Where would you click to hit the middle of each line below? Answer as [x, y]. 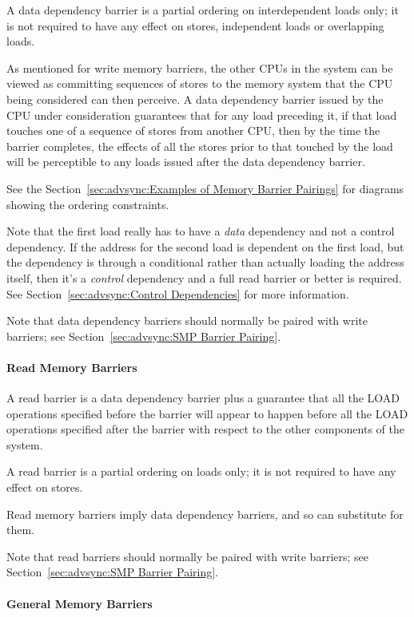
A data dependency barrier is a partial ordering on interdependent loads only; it [203, 10]
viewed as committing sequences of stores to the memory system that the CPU [200, 83]
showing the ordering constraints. [88, 204]
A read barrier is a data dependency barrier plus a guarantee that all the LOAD [203, 398]
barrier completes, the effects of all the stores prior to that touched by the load [200, 146]
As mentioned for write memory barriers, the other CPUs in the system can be [200, 67]
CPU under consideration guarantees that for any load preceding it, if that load [202, 115]
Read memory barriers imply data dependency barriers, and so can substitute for [205, 514]
